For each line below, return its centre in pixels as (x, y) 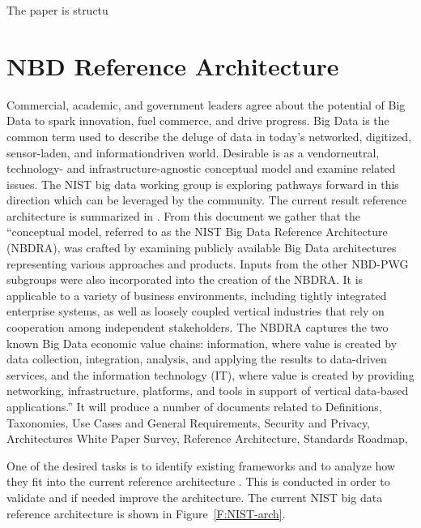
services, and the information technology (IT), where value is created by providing (210, 374)
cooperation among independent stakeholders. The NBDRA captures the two (198, 327)
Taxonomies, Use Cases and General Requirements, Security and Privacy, (189, 422)
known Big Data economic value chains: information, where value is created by (202, 343)
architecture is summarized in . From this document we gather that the (183, 215)
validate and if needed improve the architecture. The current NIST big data (195, 497)
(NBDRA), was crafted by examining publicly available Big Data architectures (202, 248)
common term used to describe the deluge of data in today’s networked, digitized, (209, 136)
